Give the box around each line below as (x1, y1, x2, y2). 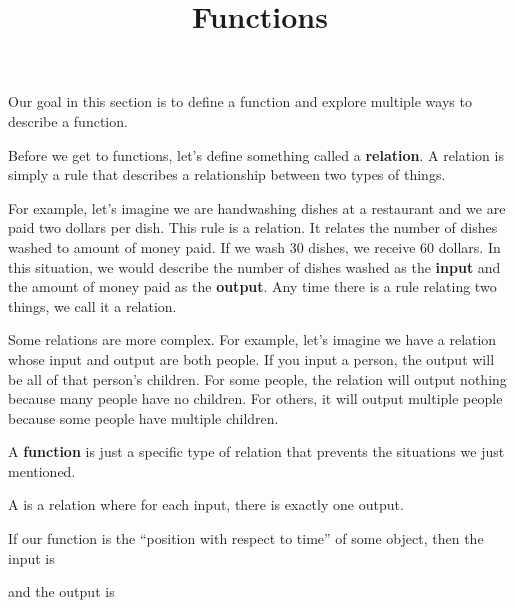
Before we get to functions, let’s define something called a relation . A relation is (8, 144, 504, 165)
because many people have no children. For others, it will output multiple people (8, 388, 503, 409)
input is (8, 547, 55, 568)
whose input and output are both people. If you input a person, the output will (8, 348, 495, 369)
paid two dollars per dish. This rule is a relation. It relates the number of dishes (8, 217, 498, 238)
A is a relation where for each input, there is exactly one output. (8, 494, 404, 515)
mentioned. (8, 460, 76, 481)
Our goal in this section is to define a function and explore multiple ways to (8, 91, 472, 112)
